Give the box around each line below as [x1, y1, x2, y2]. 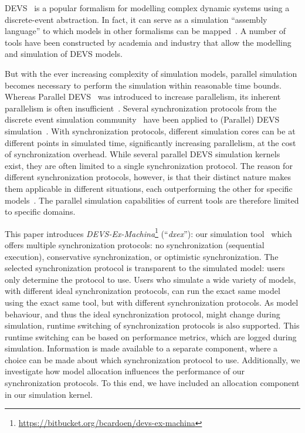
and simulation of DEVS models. [5, 48, 123, 60]
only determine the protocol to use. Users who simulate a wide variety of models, [5, 273, 296, 285]
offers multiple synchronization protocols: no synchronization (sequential [5, 238, 265, 251]
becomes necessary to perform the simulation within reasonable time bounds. [5, 79, 282, 91]
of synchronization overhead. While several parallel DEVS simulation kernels [5, 148, 280, 160]
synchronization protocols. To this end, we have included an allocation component [5, 377, 300, 389]
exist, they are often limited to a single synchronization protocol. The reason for [5, 159, 293, 171]
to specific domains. [5, 205, 76, 218]
